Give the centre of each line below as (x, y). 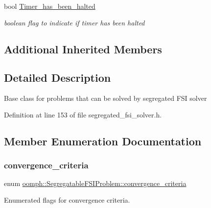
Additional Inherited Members (83, 49)
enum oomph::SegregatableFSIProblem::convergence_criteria (95, 183)
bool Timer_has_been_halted (50, 6)
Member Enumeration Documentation (103, 141)
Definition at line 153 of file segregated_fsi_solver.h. (83, 114)
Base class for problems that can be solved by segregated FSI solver (105, 98)
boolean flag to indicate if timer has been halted (74, 22)
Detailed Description (58, 78)
